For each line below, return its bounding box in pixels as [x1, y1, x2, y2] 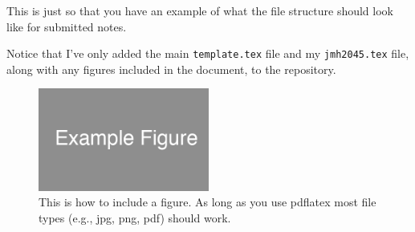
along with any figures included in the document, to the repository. [6, 60, 336, 77]
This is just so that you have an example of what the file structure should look [6, 2, 393, 18]
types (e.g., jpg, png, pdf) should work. [39, 209, 231, 226]
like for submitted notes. [6, 18, 127, 35]
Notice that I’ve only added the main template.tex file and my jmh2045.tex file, [6, 45, 409, 62]
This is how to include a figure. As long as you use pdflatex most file [39, 193, 376, 210]
